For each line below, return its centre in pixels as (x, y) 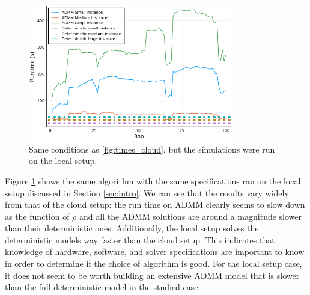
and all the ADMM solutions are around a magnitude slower (191, 216)
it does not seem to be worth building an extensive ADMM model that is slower (152, 275)
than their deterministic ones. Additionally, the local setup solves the (132, 228)
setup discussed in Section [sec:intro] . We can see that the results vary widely (147, 193)
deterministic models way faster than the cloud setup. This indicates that (140, 239)
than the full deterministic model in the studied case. (103, 287)
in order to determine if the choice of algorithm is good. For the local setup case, (153, 263)
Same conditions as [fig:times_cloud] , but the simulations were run (152, 149)
